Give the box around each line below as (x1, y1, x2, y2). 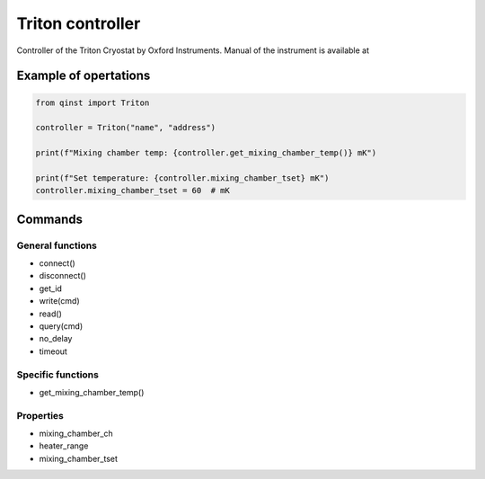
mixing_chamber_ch (39, 428, 113, 439)
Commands (16, 211, 84, 226)
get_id (39, 283, 63, 294)
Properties (16, 409, 65, 421)
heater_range (39, 440, 89, 451)
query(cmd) (39, 320, 84, 332)
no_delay (39, 333, 73, 344)
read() (39, 308, 62, 319)
